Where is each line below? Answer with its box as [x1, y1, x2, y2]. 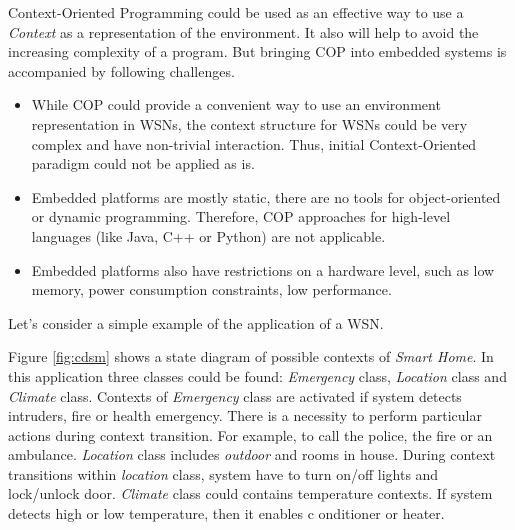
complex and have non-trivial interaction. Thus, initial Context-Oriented [31, 133, 477, 154]
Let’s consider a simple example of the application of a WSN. [8, 312, 384, 333]
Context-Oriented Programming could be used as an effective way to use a [8, 2, 464, 22]
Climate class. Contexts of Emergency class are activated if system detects [8, 385, 462, 406]
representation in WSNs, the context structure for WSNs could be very [31, 113, 468, 134]
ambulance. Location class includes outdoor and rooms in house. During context [8, 444, 496, 465]
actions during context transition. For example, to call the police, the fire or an [8, 424, 493, 445]
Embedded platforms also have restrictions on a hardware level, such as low [31, 259, 495, 280]
